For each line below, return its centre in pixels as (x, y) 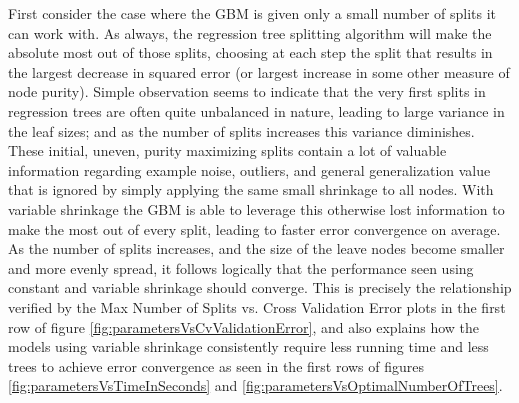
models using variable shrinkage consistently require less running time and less (248, 346)
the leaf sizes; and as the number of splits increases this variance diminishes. (241, 130)
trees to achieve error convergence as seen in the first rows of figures (216, 365)
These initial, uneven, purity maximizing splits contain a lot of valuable (227, 150)
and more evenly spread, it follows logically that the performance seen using (241, 267)
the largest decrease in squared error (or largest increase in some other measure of (259, 71)
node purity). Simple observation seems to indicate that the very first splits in (247, 91)
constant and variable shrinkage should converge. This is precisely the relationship (260, 287)
